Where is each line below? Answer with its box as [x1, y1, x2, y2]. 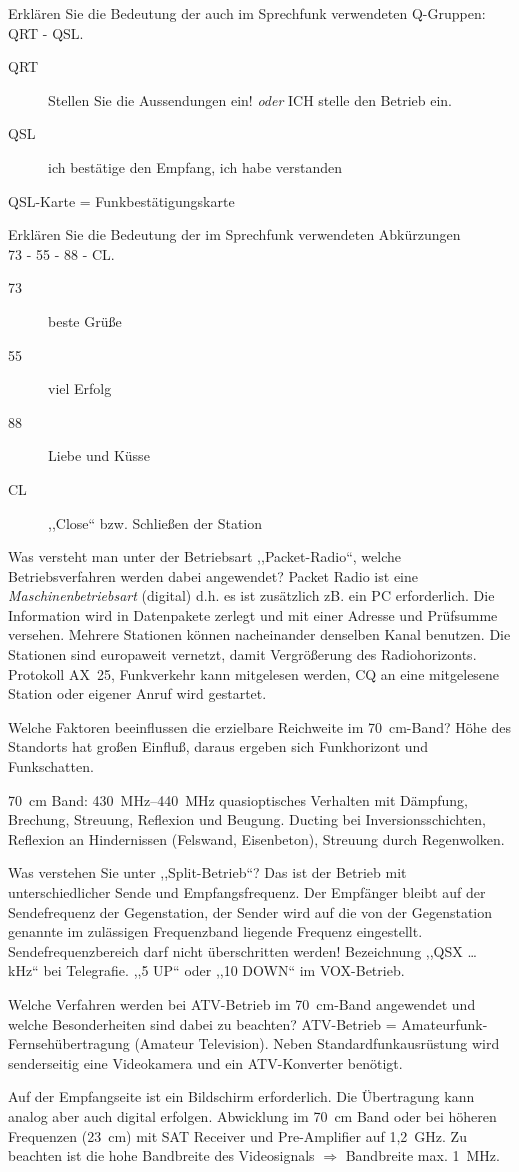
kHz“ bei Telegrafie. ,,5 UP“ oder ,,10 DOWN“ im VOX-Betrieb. [8, 960, 405, 981]
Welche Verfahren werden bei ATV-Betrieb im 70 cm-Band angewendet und [8, 993, 476, 1014]
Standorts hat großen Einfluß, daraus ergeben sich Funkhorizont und [8, 736, 429, 757]
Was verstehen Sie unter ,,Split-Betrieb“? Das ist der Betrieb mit [8, 862, 407, 883]
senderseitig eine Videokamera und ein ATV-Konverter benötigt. [8, 1052, 403, 1073]
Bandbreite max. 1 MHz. [345, 1145, 500, 1166]
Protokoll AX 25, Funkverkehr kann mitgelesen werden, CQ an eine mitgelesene [8, 663, 500, 684]
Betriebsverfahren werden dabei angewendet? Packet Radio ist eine [8, 565, 418, 586]
